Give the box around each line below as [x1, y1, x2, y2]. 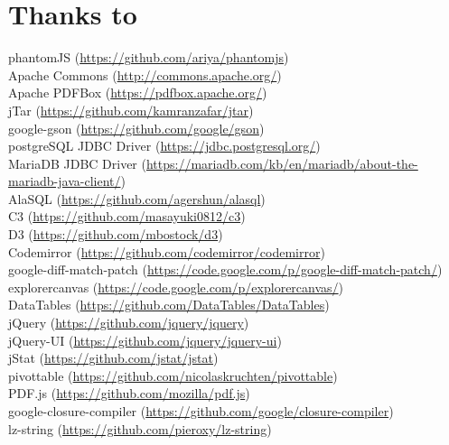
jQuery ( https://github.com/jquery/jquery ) [8, 313, 249, 332]
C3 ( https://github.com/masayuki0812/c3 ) [8, 207, 246, 226]
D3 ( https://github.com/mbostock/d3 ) [8, 225, 223, 244]
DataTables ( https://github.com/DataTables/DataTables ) [8, 295, 330, 314]
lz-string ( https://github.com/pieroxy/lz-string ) [8, 419, 272, 438]
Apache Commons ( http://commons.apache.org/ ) [8, 65, 282, 84]
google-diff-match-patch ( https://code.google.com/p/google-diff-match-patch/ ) [8, 260, 443, 279]
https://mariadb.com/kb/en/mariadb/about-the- [145, 153, 418, 172]
